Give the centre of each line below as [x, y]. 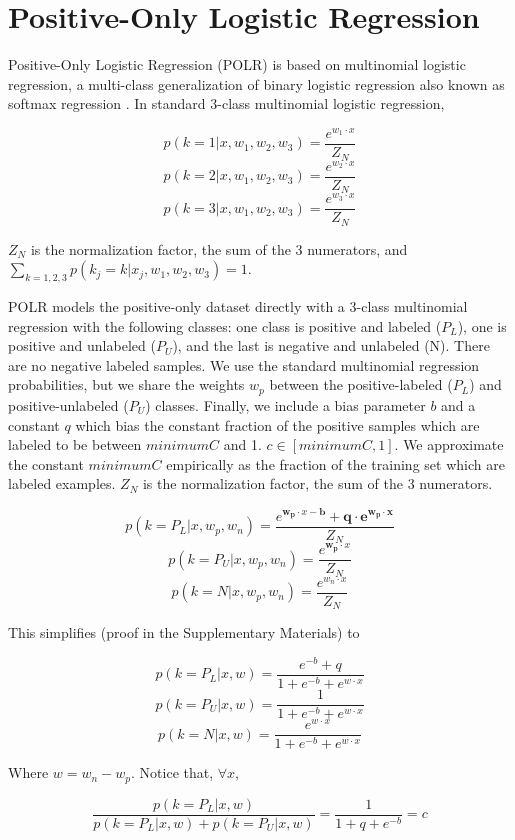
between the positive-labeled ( [361, 384]
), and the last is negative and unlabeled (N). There [331, 345]
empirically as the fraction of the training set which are [335, 463]
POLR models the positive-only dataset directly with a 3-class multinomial [238, 306]
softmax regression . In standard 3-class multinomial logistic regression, [226, 103]
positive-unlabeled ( [68, 404]
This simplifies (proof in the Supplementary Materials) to [184, 632]
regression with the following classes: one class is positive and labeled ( [225, 325]
